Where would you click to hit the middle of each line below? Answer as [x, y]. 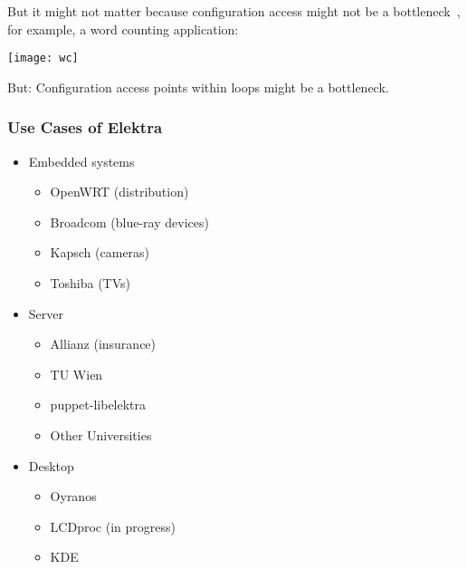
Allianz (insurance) [103, 344]
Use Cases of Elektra [85, 127]
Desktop [51, 465]
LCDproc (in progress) [113, 526]
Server [46, 313]
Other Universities [101, 435]
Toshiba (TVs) [91, 283]
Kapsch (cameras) [100, 252]
